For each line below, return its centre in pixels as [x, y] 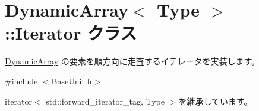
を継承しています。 [215, 101]
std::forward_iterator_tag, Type [105, 101]
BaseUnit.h [72, 81]
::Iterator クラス [71, 33]
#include [21, 81]
